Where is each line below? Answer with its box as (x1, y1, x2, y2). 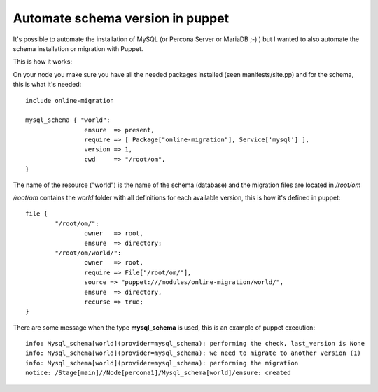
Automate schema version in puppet (13, 10, 230, 26)
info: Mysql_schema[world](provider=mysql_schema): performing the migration (25, 359, 299, 367)
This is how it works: (13, 57, 73, 66)
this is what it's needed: (13, 80, 82, 89)
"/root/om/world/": (55, 248, 122, 257)
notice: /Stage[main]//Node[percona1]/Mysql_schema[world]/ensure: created (25, 369, 291, 377)
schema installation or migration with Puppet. (13, 44, 143, 52)
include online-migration (25, 97, 115, 104)
